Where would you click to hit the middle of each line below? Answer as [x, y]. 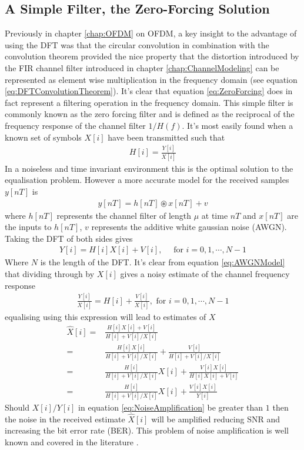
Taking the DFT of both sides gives [69, 238]
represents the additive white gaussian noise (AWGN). [189, 227]
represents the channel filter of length [124, 215]
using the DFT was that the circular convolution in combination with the [137, 44]
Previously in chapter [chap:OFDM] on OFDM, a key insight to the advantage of [151, 33]
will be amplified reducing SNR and [216, 419]
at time [215, 215]
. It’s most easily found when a [238, 125]
